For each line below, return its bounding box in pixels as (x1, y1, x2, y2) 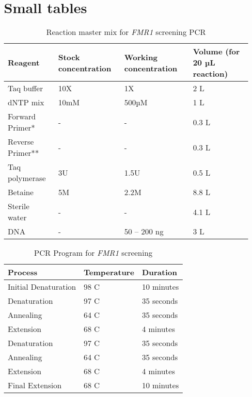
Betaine (8, 186, 34, 198)
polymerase (8, 172, 46, 184)
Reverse (8, 136, 34, 148)
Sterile (8, 200, 30, 212)
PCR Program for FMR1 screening (34, 247, 153, 259)
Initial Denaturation (8, 281, 76, 293)
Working (124, 51, 158, 63)
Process (8, 266, 38, 278)
